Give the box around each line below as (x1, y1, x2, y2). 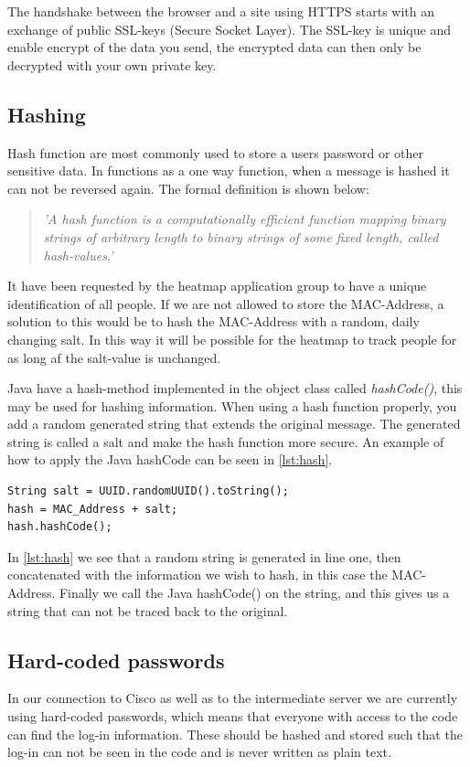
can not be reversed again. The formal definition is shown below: (7, 178, 369, 197)
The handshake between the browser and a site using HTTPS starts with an (7, 2, 435, 20)
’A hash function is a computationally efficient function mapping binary (43, 209, 446, 229)
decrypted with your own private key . (7, 55, 217, 74)
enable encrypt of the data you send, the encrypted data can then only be (7, 37, 422, 57)
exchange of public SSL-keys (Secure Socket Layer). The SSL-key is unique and (7, 19, 451, 38)
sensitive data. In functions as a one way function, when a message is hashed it (7, 161, 450, 180)
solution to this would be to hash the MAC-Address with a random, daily (7, 312, 420, 331)
